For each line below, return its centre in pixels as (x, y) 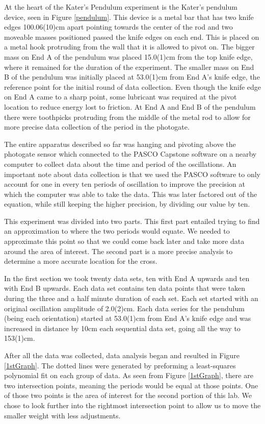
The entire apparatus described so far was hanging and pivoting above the (120, 144)
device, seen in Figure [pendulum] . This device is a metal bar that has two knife (129, 17)
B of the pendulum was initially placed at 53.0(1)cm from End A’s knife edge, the (132, 77)
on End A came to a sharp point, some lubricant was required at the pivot (121, 97)
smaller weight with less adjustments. (62, 415)
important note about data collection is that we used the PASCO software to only (132, 174)
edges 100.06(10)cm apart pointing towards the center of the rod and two (118, 27)
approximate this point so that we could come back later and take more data (124, 241)
